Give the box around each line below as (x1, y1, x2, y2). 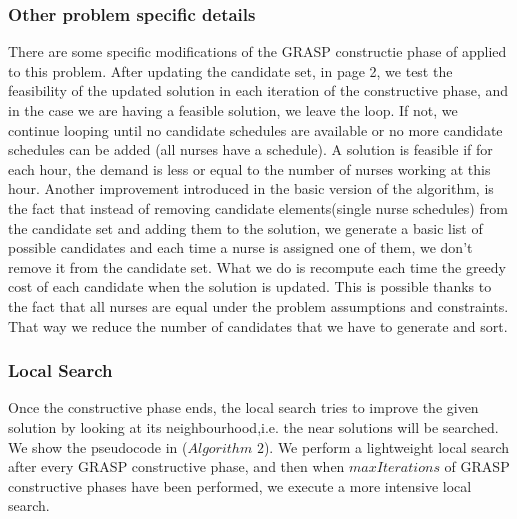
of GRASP (444, 456, 510, 477)
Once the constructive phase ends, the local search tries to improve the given (8, 397, 479, 418)
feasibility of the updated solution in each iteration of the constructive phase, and (8, 80, 509, 101)
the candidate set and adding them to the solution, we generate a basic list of (8, 217, 483, 238)
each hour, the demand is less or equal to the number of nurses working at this (8, 158, 491, 179)
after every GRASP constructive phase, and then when (8, 456, 345, 477)
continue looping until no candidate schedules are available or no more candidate (8, 119, 503, 140)
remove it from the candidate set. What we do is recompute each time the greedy (8, 256, 507, 277)
